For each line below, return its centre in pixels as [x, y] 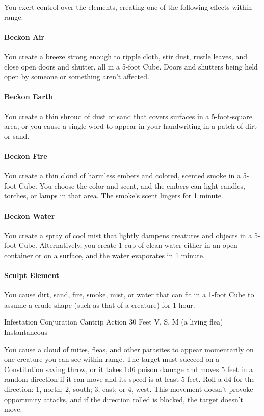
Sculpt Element [32, 275]
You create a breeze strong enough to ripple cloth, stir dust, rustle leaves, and [126, 56]
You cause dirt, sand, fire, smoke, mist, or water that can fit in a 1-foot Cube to [129, 295]
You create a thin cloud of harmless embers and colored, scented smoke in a [123, 176]
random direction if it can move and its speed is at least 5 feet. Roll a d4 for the [129, 379]
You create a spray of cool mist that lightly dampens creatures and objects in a [128, 235]
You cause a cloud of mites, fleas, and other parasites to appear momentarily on [129, 349]
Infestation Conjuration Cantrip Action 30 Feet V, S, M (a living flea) [114, 322]
